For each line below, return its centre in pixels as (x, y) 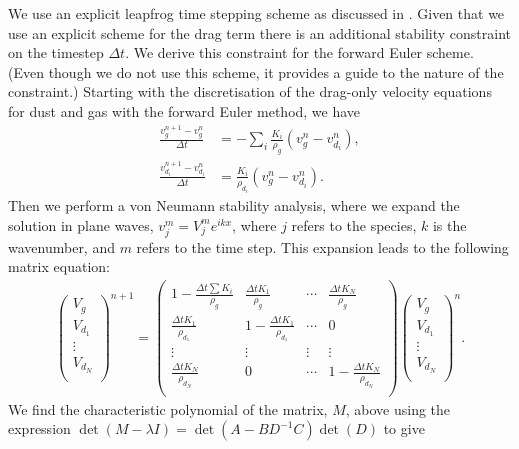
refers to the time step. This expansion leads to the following (322, 246)
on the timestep (56, 52)
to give (404, 428)
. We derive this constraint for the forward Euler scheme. (299, 52)
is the (449, 224)
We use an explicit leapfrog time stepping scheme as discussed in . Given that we (256, 13)
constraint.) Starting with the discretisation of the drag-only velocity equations (250, 91)
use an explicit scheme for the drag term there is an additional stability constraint (260, 32)
